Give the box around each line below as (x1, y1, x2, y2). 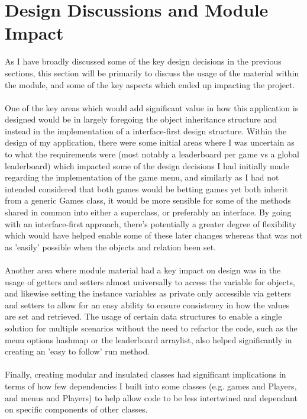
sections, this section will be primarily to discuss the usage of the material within (5, 66, 299, 79)
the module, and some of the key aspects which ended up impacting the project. (5, 78, 295, 91)
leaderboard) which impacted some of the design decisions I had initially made (5, 159, 289, 172)
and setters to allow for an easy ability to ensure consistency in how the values (5, 298, 290, 311)
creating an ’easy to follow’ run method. (5, 345, 150, 357)
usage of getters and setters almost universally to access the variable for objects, (5, 275, 295, 288)
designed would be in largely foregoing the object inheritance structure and (5, 113, 277, 125)
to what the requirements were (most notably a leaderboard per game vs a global (5, 148, 299, 160)
